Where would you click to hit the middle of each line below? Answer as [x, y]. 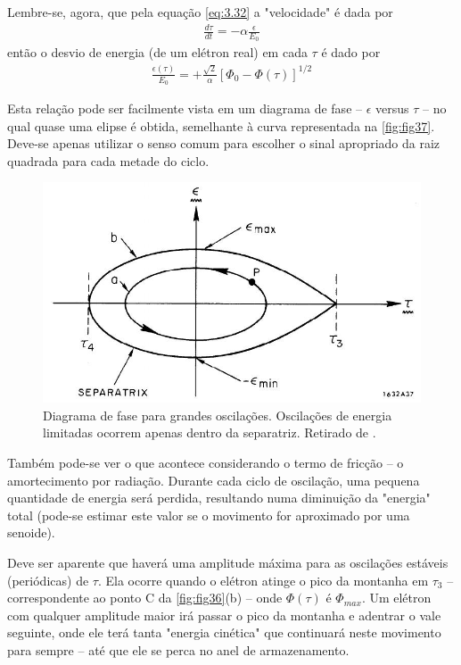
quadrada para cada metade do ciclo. [108, 160]
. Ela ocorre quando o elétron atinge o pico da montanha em [263, 580]
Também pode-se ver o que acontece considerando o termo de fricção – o [206, 463]
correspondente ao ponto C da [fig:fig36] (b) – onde [145, 598]
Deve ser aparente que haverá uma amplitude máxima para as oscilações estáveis [228, 562]
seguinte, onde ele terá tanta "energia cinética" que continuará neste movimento [224, 632]
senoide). [31, 532]
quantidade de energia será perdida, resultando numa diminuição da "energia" [219, 498]
